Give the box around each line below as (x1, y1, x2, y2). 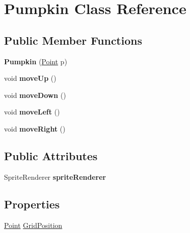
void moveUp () (4, 73, 56, 83)
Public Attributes (4, 148, 98, 163)
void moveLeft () (4, 106, 60, 117)
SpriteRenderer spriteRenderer (4, 171, 106, 182)
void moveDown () (4, 89, 66, 100)
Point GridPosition (4, 219, 62, 230)
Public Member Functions (4, 32, 142, 48)
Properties (4, 196, 60, 211)
